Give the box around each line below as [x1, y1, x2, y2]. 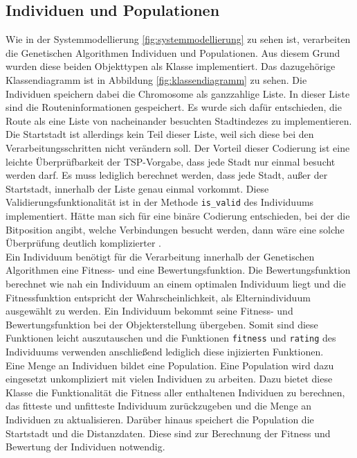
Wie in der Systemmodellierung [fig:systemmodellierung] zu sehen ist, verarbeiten [6, 32, 351, 46]
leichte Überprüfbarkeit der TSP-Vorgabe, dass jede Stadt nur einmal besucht [6, 154, 336, 168]
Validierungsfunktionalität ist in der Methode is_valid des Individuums [6, 195, 314, 209]
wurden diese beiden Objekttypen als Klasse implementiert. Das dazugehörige [6, 59, 336, 73]
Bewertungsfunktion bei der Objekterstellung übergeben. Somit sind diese [6, 317, 318, 331]
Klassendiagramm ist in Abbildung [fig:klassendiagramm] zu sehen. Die [6, 72, 307, 87]
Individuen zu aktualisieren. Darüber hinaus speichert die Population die [6, 412, 314, 426]
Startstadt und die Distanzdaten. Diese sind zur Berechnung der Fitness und [6, 425, 331, 440]
